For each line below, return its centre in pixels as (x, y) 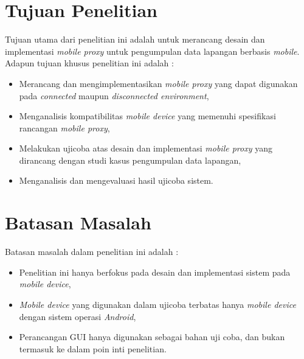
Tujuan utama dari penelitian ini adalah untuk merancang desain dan (135, 39)
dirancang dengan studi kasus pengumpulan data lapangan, (130, 160)
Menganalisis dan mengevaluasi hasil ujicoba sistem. (116, 180)
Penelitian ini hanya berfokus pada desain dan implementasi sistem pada (155, 272)
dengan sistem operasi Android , (78, 316)
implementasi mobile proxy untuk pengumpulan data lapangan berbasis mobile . (152, 51)
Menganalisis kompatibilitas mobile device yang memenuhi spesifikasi (147, 116)
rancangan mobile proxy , (64, 127)
